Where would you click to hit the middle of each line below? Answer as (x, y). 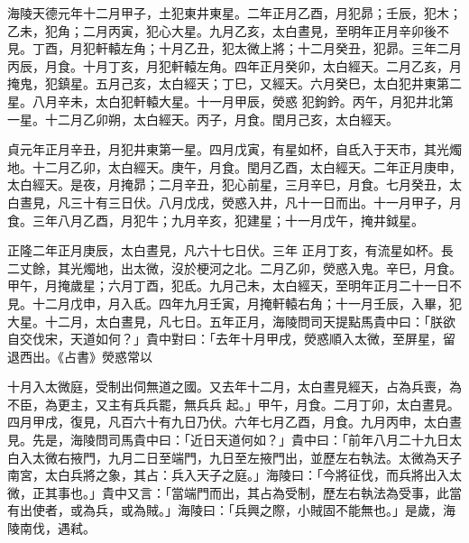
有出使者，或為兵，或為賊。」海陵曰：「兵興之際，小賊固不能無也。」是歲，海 (231, 510)
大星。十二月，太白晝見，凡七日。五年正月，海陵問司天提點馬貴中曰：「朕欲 (231, 321)
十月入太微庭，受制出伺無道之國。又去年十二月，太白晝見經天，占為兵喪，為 (234, 387)
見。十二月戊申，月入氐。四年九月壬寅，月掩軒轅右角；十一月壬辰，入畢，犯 (234, 303)
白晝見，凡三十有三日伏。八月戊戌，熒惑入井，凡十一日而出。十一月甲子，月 (234, 202)
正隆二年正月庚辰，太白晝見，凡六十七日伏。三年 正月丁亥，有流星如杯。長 (230, 250)
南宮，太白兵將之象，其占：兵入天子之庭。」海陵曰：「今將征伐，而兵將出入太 (234, 475)
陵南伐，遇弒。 (51, 528)
